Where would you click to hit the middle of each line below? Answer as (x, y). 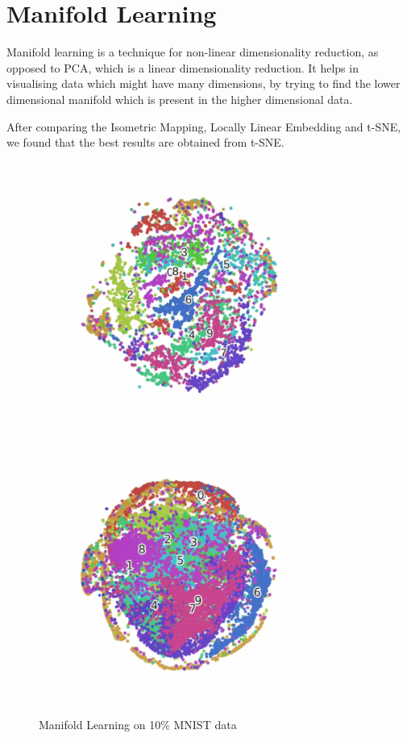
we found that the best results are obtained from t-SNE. (145, 142)
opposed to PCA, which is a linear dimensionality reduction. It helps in (183, 67)
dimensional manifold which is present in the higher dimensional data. (180, 99)
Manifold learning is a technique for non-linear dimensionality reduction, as (193, 52)
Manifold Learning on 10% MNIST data (138, 724)
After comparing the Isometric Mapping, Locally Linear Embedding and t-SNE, (204, 126)
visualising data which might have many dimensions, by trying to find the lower (203, 83)
